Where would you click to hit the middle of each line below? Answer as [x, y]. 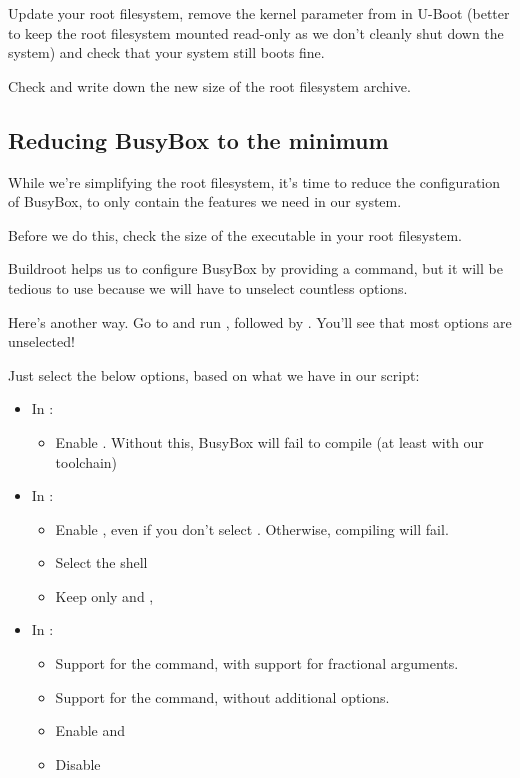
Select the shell [101, 562]
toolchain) [86, 461]
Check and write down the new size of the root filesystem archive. [209, 85]
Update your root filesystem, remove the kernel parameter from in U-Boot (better [259, 13]
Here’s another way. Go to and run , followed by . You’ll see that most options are [260, 321]
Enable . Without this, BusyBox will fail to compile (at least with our [269, 441]
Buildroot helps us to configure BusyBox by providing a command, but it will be [255, 268]
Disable [78, 763]
